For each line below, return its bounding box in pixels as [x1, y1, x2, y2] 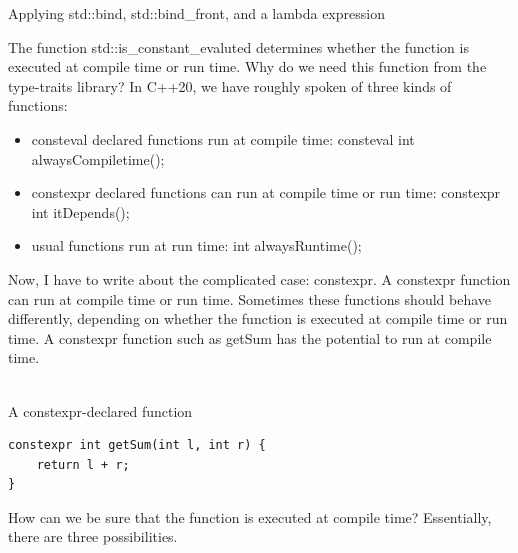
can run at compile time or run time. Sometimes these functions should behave [8, 288, 492, 309]
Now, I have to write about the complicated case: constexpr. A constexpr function [8, 268, 511, 289]
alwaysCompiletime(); [31, 148, 165, 169]
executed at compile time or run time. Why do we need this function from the [8, 56, 487, 77]
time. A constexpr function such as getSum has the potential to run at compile [8, 327, 492, 348]
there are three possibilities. [8, 526, 178, 547]
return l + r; [36, 457, 130, 472]
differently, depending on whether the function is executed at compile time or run [8, 308, 508, 329]
